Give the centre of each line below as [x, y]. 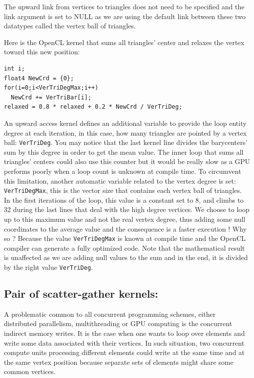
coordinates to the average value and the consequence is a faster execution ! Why [125, 228]
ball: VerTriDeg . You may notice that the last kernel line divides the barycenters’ [126, 142]
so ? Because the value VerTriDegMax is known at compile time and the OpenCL [125, 238]
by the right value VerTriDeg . [48, 267]
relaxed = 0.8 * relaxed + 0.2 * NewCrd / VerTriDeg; [93, 107]
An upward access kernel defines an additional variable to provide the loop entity [125, 123]
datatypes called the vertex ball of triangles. [70, 26]
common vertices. [30, 371]
